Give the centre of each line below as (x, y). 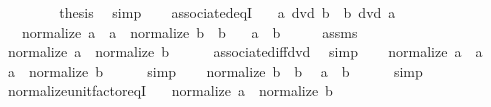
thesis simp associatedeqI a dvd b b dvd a (227, 12)
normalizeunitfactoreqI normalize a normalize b (170, 90)
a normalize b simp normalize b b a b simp (215, 70)
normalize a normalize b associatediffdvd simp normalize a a (245, 51)
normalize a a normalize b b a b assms (189, 31)
